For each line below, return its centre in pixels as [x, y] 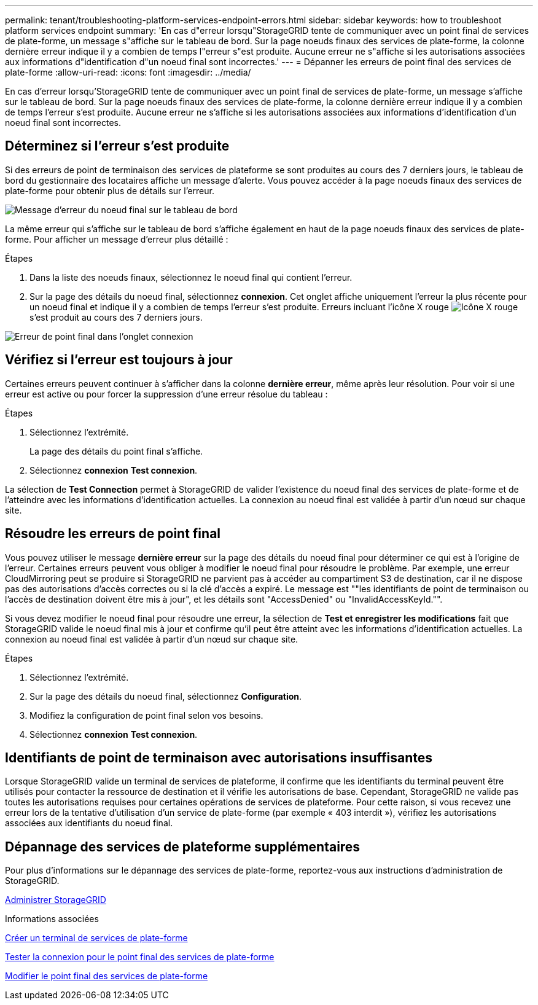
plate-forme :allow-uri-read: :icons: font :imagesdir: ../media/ [128, 72]
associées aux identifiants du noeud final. [89, 823]
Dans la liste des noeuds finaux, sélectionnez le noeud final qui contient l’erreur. [191, 277]
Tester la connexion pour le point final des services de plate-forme [140, 957]
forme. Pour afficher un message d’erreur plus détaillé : [117, 239]
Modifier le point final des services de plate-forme [107, 976]
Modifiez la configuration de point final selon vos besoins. [146, 715]
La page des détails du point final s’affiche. [116, 451]
